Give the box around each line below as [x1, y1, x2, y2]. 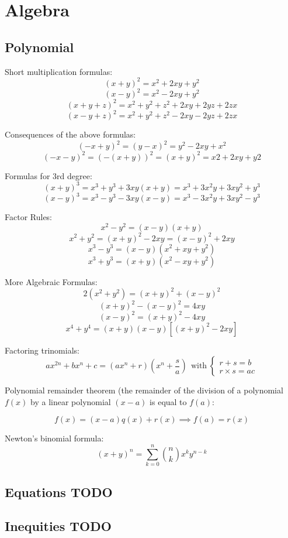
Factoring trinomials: [5, 344, 79, 356]
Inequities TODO [5, 517, 112, 535]
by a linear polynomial [30, 395, 111, 407]
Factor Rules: [5, 211, 53, 223]
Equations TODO [5, 482, 113, 501]
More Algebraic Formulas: [5, 275, 98, 287]
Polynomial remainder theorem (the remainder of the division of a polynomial [5, 384, 283, 396]
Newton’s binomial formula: [5, 432, 104, 444]
